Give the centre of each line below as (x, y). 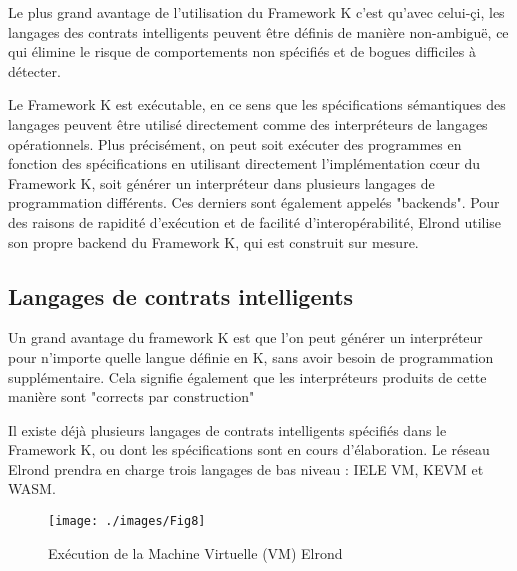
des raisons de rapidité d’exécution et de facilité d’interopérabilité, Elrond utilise (255, 221)
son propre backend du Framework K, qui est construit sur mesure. (213, 241)
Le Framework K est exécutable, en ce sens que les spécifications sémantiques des (257, 104)
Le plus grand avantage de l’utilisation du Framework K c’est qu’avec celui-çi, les (256, 12)
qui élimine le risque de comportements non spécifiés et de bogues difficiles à (242, 51)
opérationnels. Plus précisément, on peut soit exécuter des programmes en (235, 143)
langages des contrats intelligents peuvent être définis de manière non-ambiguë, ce (258, 31)
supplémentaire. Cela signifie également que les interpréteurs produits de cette (247, 376)
